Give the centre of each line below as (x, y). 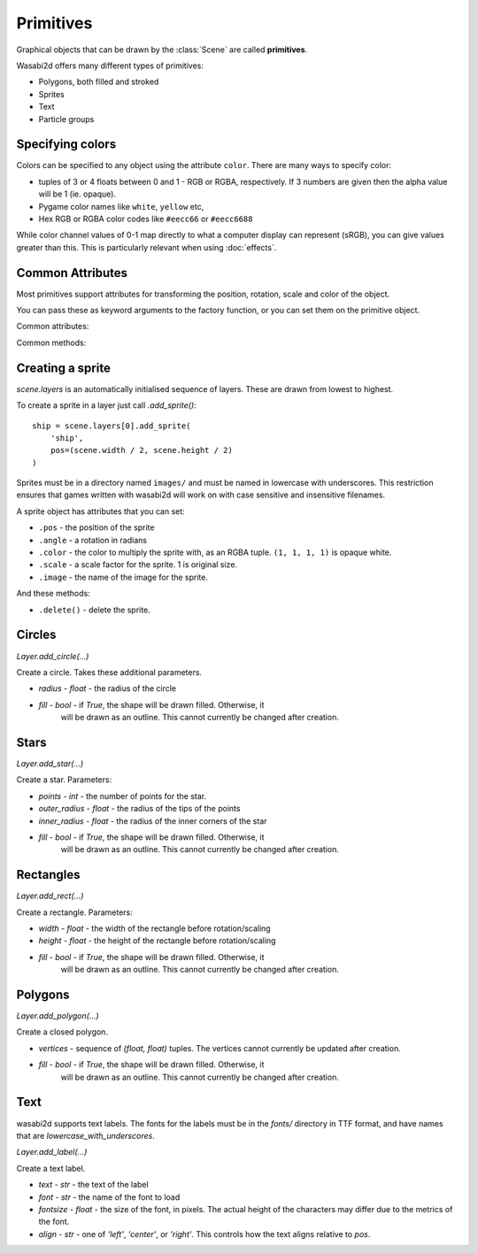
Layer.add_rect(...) (50, 896)
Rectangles (48, 875)
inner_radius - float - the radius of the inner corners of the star (153, 821)
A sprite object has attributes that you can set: (100, 511)
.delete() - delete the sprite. (94, 610)
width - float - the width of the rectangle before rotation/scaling (154, 928)
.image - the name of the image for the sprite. (123, 577)
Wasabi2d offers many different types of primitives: (110, 65)
